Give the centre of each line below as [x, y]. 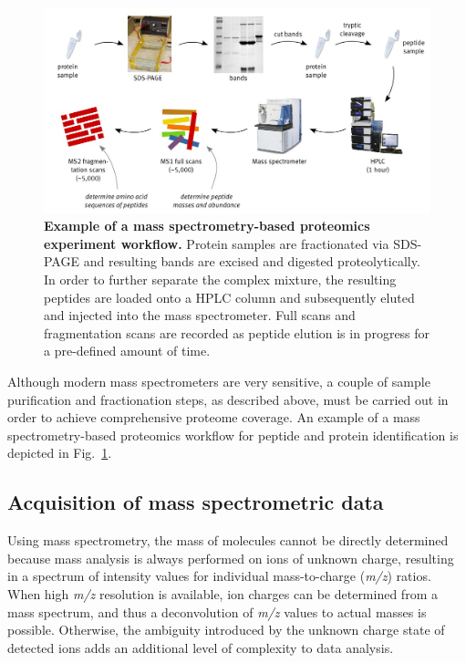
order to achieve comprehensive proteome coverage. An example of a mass [214, 417]
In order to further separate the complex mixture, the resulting [220, 280]
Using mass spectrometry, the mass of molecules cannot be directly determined [228, 540]
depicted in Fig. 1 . [60, 453]
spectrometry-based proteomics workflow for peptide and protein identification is [233, 435]
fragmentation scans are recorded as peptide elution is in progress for [237, 332]
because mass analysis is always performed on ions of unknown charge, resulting [231, 558]
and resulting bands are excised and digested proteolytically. [252, 261]
